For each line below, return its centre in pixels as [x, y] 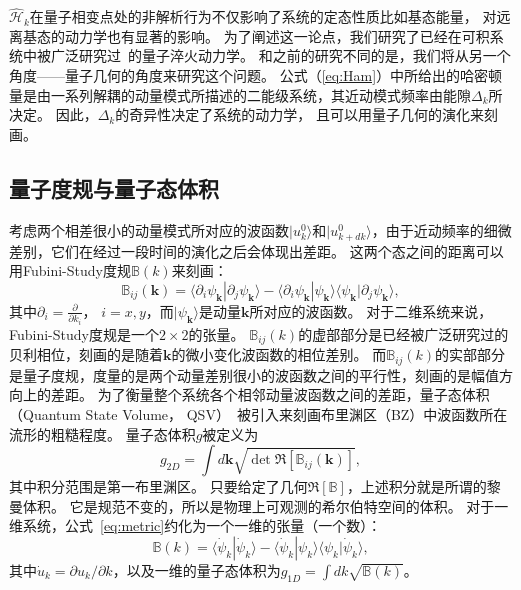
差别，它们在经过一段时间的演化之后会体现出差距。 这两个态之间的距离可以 [256, 250]
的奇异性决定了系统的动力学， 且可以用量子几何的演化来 [299, 114]
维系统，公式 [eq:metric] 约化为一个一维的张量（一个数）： [195, 525]
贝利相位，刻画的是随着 [86, 354]
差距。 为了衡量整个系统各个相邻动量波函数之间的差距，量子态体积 [270, 394]
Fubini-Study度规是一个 [84, 333]
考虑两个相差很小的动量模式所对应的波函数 [149, 229]
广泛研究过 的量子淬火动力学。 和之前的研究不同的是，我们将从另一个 [280, 55]
